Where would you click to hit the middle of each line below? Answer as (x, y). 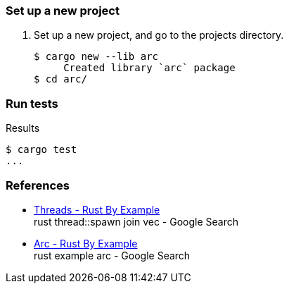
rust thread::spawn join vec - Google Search (136, 221)
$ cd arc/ (60, 79)
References (38, 185)
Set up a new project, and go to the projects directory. (159, 35)
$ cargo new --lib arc (96, 57)
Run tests (32, 103)
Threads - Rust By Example (97, 209)
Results (23, 128)
